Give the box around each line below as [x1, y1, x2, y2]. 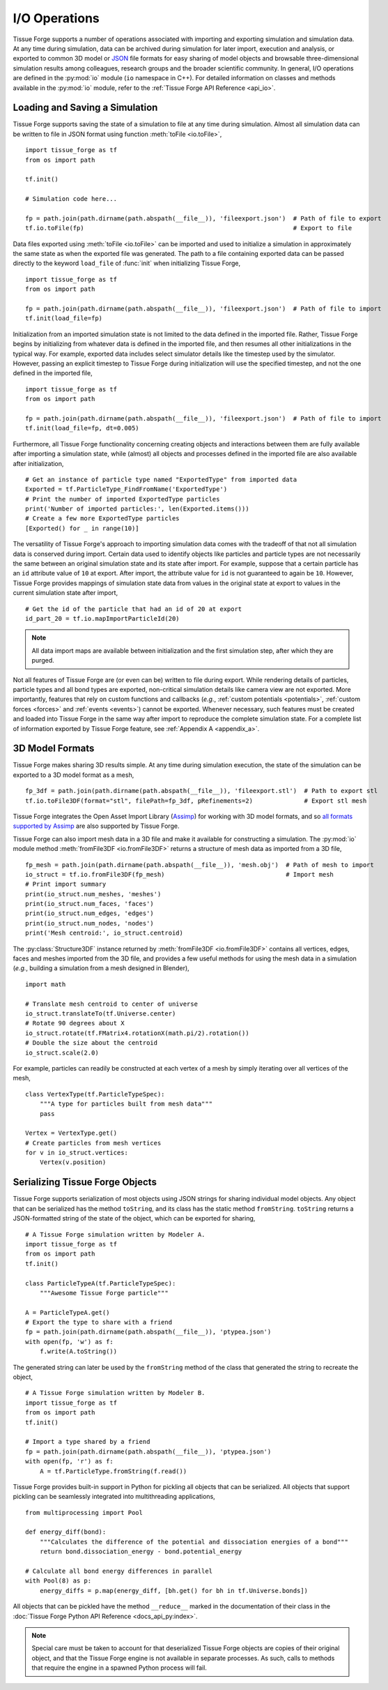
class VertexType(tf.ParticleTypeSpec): [25, 1090, 165, 1098]
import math [25, 980, 66, 988]
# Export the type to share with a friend [25, 1318, 173, 1327]
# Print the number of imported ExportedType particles [25, 495, 220, 503]
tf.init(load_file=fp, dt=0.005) [25, 424, 139, 432]
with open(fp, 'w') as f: [25, 1338, 114, 1345]
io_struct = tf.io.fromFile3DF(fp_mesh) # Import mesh [25, 870, 334, 878]
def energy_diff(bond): [25, 1528, 107, 1536]
